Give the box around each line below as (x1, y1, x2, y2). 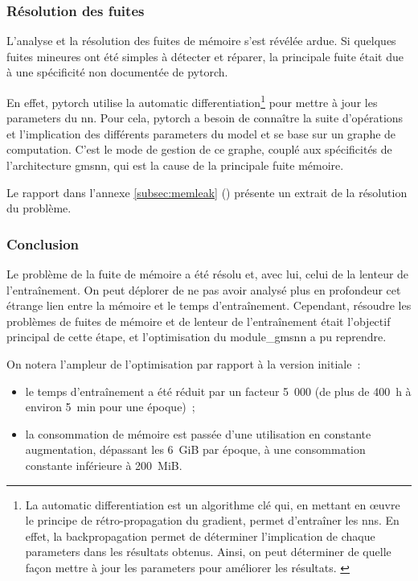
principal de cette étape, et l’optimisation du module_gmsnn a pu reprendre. (6, 328, 387, 345)
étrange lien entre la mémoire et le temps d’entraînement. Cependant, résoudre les (6, 297, 412, 314)
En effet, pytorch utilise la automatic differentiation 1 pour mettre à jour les (6, 92, 378, 110)
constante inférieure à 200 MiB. (25, 456, 182, 473)
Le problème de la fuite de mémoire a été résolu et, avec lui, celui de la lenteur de (6, 266, 409, 282)
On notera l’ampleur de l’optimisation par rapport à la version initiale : (6, 356, 361, 372)
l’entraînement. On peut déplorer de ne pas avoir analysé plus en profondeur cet (6, 281, 401, 298)
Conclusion (6, 233, 79, 253)
